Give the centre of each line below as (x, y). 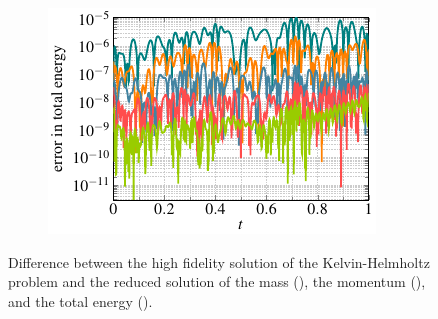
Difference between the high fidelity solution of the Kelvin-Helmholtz (219, 261)
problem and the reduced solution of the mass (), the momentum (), (217, 281)
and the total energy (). (80, 300)
